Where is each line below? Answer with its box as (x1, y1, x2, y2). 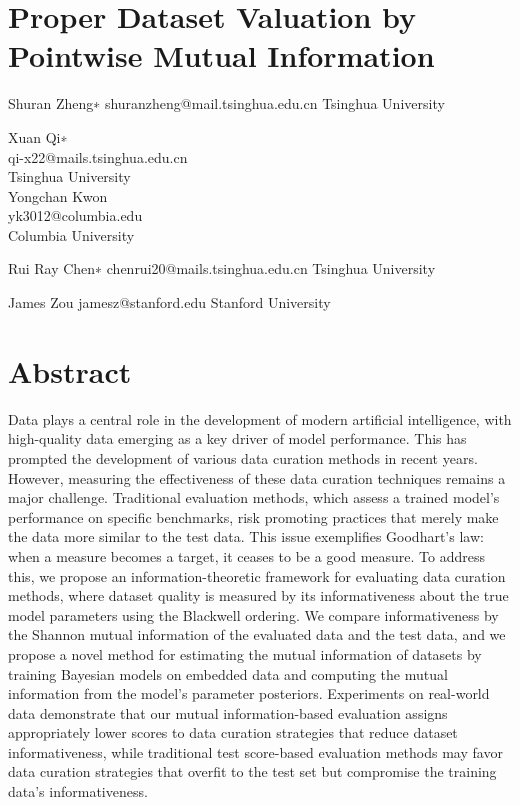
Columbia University (8, 224, 135, 245)
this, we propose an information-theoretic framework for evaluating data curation (8, 565, 506, 586)
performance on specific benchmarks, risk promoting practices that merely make (8, 506, 499, 527)
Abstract (8, 350, 132, 391)
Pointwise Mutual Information (8, 35, 435, 76)
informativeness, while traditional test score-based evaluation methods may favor (8, 741, 503, 762)
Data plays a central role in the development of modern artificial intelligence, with (8, 408, 512, 429)
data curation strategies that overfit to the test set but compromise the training (8, 761, 497, 782)
